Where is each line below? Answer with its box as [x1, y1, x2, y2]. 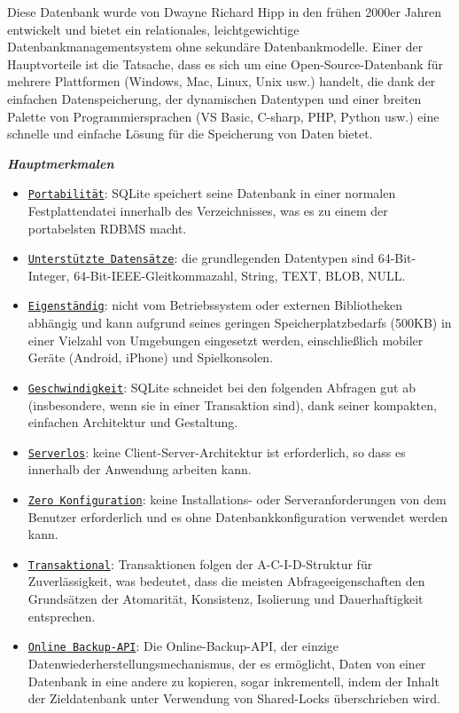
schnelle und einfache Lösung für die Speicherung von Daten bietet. [7, 124, 373, 143]
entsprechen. [27, 606, 96, 625]
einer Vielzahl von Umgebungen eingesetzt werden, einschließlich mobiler [27, 330, 424, 349]
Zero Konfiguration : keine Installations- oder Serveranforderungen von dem [27, 489, 447, 508]
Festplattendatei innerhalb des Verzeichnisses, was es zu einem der [27, 202, 388, 219]
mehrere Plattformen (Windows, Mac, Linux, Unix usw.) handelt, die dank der [7, 72, 436, 91]
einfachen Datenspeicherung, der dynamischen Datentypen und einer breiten [7, 89, 422, 107]
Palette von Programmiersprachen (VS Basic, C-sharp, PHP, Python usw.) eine [7, 107, 440, 125]
